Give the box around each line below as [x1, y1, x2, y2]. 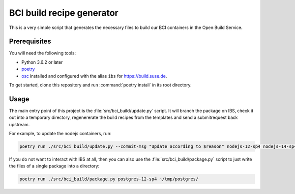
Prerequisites [9, 37, 51, 46]
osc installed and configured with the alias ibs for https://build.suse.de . [21, 73, 167, 79]
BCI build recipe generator [9, 7, 119, 18]
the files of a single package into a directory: [9, 163, 100, 169]
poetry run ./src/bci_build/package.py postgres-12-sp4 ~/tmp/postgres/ [19, 176, 199, 182]
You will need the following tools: [9, 50, 76, 56]
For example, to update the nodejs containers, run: [9, 131, 112, 137]
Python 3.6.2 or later [21, 59, 63, 65]
